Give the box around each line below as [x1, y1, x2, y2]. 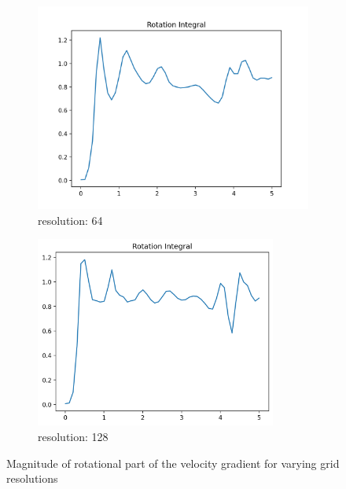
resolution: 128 [38, 428, 109, 445]
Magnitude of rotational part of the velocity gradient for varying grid [6, 454, 340, 471]
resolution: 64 [38, 211, 103, 228]
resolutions [6, 470, 58, 487]
